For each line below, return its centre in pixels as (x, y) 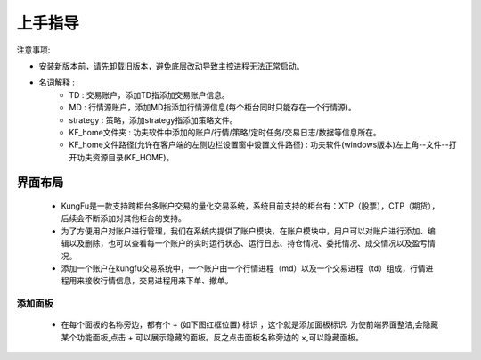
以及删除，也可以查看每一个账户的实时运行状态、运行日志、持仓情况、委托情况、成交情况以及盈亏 (248, 243)
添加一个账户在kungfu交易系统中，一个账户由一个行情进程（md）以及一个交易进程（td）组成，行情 (244, 268)
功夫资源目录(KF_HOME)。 (125, 157)
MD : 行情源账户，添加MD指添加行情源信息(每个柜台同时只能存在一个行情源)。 (212, 108)
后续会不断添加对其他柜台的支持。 (123, 218)
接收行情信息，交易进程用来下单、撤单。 (159, 281)
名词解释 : (57, 82)
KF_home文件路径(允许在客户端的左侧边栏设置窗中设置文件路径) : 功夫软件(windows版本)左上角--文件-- (259, 145)
